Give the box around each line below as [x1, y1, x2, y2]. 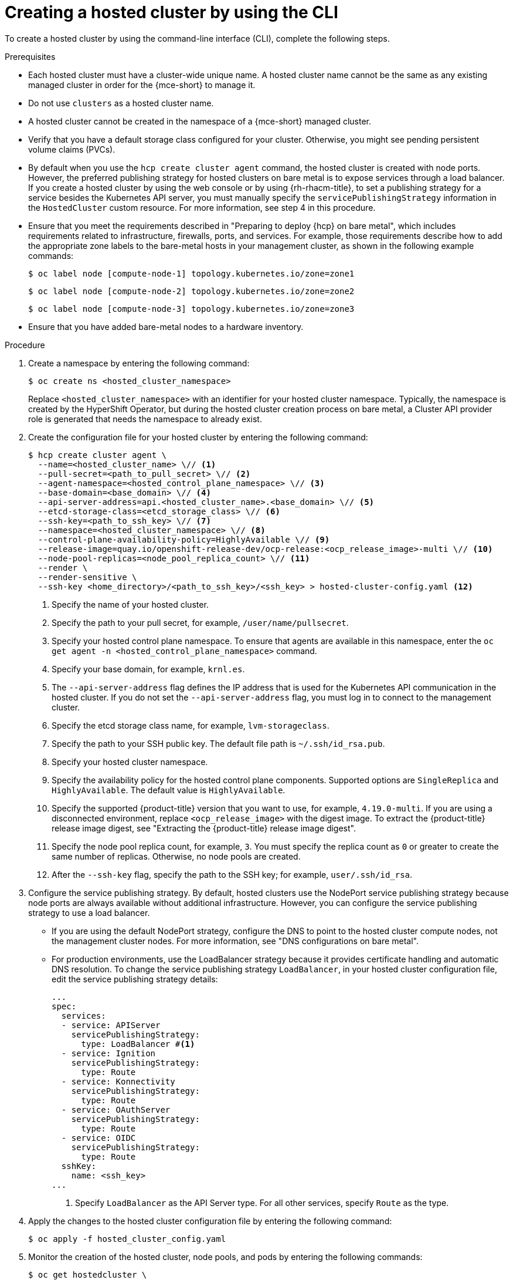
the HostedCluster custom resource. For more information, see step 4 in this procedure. [28, 202, 376, 213]
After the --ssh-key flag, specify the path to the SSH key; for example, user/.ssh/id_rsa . [52, 869, 413, 880]
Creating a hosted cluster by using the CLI [5, 2, 338, 22]
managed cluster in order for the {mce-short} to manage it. [28, 79, 256, 90]
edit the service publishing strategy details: [52, 974, 218, 984]
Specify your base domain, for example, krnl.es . [52, 663, 245, 674]
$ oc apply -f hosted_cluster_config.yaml [28, 1234, 226, 1244]
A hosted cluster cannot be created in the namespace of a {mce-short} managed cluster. [28, 116, 372, 126]
